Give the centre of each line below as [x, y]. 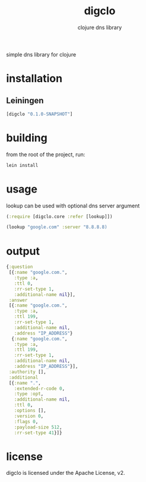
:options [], [30, 411]
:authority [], [27, 372]
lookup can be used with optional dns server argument [73, 206]
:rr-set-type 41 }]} [38, 433]
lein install [22, 165]
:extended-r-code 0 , [39, 388]
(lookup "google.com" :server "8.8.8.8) [57, 227]
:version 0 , [29, 416]
